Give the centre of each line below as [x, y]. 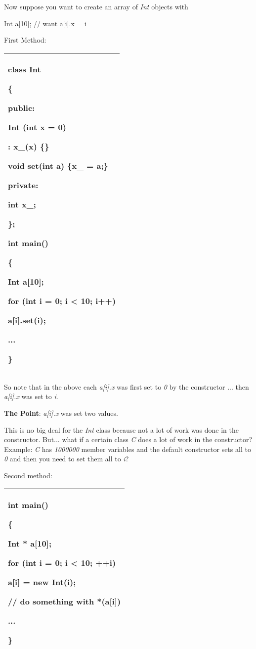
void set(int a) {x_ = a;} [58, 165]
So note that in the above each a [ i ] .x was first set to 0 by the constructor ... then [127, 386]
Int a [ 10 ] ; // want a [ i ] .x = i [45, 23]
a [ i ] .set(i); [27, 320]
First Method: [25, 40]
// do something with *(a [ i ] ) [64, 601]
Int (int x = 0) [37, 127]
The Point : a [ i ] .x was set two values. [61, 413]
